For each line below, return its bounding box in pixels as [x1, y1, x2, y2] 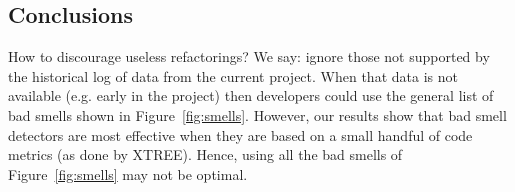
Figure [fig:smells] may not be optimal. [8, 163, 248, 184]
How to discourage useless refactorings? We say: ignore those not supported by [8, 46, 490, 67]
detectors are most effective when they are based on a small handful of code [8, 124, 473, 145]
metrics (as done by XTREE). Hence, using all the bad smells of [8, 144, 403, 165]
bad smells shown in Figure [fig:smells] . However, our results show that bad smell [8, 104, 507, 125]
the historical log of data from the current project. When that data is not [8, 65, 458, 86]
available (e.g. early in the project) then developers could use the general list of [8, 85, 494, 106]
